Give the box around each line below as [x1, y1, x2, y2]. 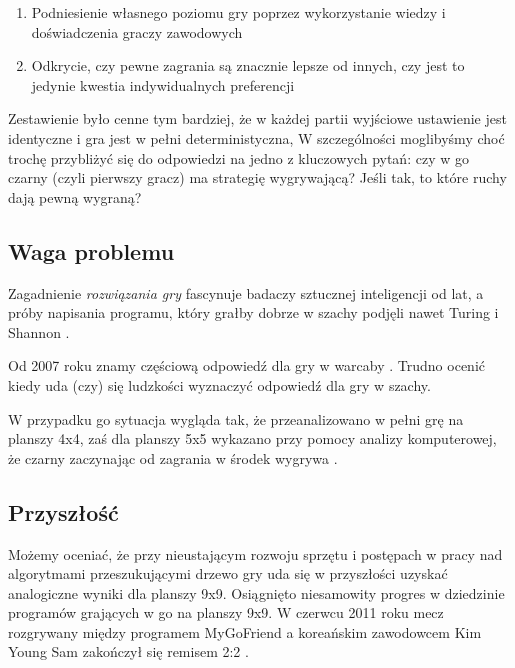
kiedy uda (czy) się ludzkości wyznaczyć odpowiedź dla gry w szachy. [8, 374, 431, 395]
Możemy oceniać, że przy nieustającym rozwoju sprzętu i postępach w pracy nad [8, 543, 503, 564]
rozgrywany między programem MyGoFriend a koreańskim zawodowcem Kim [8, 621, 482, 642]
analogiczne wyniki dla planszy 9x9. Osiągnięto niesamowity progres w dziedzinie [8, 582, 505, 603]
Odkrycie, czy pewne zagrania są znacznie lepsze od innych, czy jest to [31, 55, 465, 76]
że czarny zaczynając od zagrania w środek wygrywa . [8, 447, 338, 468]
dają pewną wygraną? [8, 186, 142, 207]
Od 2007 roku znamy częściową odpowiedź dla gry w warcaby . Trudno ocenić [8, 355, 485, 376]
